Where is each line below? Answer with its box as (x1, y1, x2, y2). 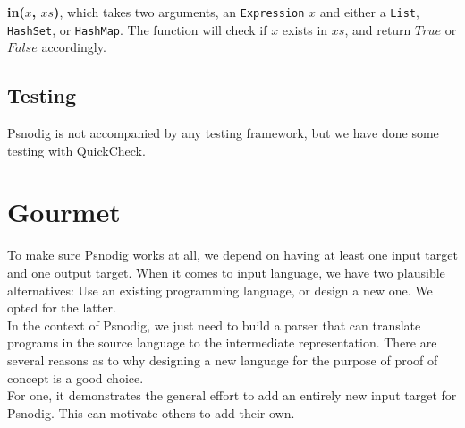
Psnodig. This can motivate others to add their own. (7, 403, 295, 422)
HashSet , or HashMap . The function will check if (7, 20, 267, 39)
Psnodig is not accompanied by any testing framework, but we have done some (7, 124, 439, 142)
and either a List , (319, 3, 419, 21)
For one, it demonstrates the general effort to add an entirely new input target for (7, 386, 457, 405)
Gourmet (7, 193, 121, 230)
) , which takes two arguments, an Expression (54, 3, 305, 21)
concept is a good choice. (7, 368, 144, 387)
